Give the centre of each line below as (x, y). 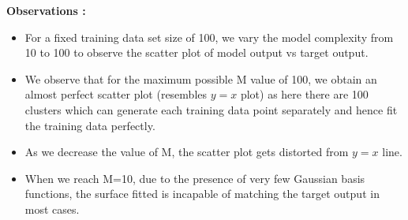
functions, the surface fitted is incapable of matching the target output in (202, 194)
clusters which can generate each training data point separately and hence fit (211, 109)
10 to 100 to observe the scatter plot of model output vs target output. (197, 52)
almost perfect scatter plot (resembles (116, 94)
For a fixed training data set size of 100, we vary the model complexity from (209, 37)
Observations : (46, 10)
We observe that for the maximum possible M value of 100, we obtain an (201, 78)
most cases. (52, 209)
